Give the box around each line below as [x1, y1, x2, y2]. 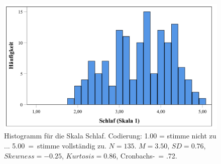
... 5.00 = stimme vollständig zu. [4, 140, 106, 151]
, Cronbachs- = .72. [116, 150, 177, 160]
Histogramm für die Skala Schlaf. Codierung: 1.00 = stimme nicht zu [4, 130, 216, 141]
